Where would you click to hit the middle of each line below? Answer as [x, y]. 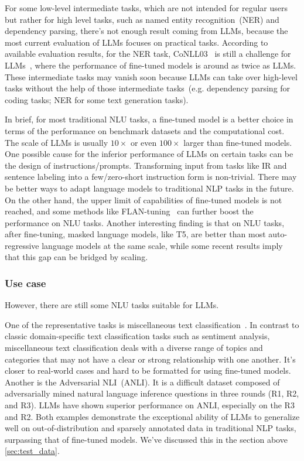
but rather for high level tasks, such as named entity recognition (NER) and [142, 19]
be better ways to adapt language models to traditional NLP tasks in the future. [149, 188]
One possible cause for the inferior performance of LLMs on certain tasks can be [149, 154]
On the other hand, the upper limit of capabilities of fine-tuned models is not [144, 199]
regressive [22, 245]
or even [144, 142]
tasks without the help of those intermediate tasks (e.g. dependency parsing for [148, 88]
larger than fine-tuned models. [238, 142]
